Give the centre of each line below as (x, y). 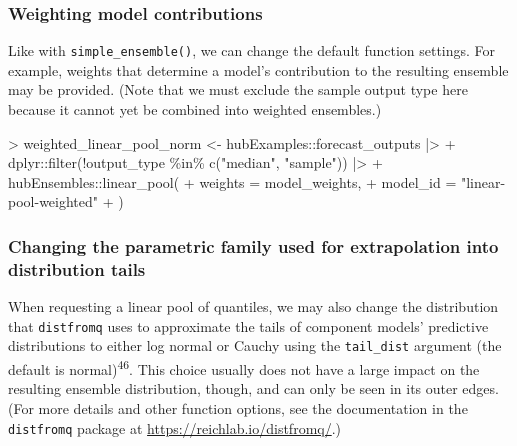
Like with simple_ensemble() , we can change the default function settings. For (252, 50)
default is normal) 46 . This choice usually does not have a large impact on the (244, 367)
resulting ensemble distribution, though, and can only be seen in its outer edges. (253, 388)
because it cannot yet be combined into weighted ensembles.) (195, 109)
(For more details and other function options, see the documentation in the (238, 407)
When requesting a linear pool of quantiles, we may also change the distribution (253, 306)
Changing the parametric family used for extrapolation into (253, 245)
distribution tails (77, 268)
